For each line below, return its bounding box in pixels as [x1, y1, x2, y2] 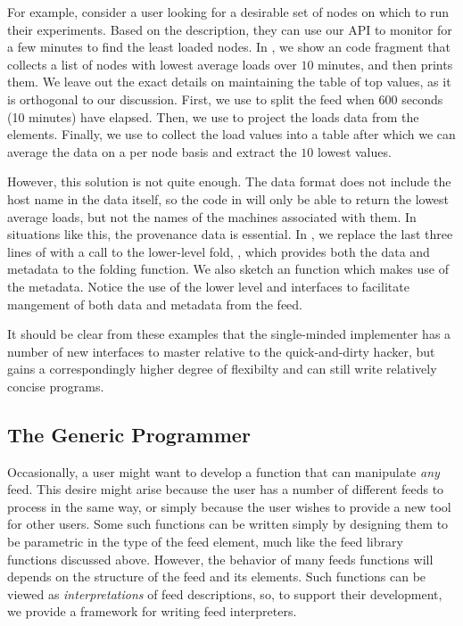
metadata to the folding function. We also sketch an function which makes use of [7, 259, 449, 278]
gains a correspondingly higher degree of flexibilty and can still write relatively [7, 359, 437, 378]
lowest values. [317, 142, 392, 161]
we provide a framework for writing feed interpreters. [7, 602, 297, 621]
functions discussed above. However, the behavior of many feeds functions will [7, 549, 434, 568]
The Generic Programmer [7, 420, 251, 448]
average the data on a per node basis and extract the [7, 142, 297, 161]
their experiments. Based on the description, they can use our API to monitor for [7, 20, 452, 38]
